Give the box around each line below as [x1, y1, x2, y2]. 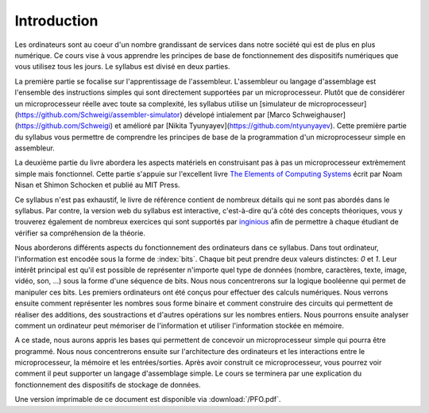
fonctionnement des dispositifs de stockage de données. [14, 380, 202, 389]
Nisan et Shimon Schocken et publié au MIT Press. [14, 180, 180, 190]
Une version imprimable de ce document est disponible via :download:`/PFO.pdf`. [14, 395, 281, 404]
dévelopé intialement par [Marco [184, 110, 291, 119]
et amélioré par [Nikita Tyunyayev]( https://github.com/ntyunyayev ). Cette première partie [114, 121, 407, 131]
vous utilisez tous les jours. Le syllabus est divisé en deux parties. [14, 62, 230, 72]
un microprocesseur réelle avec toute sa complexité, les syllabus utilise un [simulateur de [14, 99, 307, 108]
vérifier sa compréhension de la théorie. [14, 228, 146, 238]
